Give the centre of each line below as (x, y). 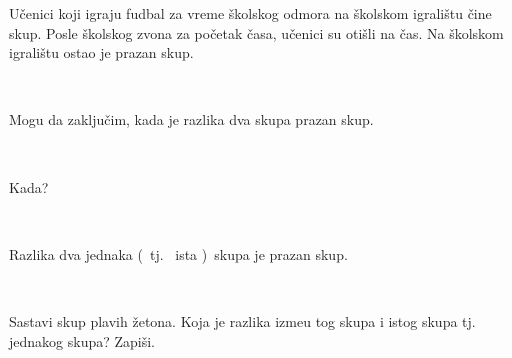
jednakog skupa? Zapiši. (82, 340)
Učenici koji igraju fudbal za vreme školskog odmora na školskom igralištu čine (250, 13)
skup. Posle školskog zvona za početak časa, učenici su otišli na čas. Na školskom (256, 32)
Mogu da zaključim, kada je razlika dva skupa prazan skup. (191, 119)
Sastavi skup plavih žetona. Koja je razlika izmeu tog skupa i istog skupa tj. (242, 320)
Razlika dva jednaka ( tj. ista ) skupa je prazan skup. (178, 253)
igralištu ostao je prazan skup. (101, 52)
